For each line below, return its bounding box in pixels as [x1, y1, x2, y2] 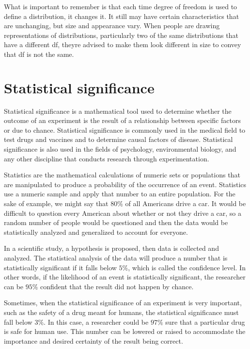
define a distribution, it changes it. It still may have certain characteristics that [4, 11, 239, 21]
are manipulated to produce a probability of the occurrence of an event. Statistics [4, 179, 247, 189]
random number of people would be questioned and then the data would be [4, 217, 228, 227]
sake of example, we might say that [4, 198, 109, 209]
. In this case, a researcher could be [44, 316, 149, 327]
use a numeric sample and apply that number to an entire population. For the [4, 189, 235, 199]
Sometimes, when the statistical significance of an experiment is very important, [4, 297, 242, 308]
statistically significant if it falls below [4, 262, 117, 272]
